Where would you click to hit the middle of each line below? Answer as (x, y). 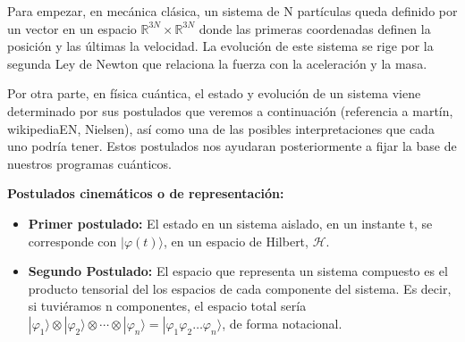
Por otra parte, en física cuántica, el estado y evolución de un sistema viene (214, 93)
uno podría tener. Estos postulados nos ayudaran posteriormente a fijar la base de (232, 146)
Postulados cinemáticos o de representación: (146, 193)
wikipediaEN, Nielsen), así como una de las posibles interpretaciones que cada (221, 128)
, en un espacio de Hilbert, (236, 241)
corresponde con (72, 241)
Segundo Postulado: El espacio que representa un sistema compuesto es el (238, 271)
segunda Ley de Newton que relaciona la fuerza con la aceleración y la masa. (217, 63)
